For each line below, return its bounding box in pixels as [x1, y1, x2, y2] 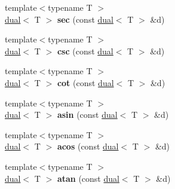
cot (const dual [57, 76, 114, 89]
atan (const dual [57, 172, 119, 184]
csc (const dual [57, 44, 113, 57]
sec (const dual [57, 13, 113, 25]
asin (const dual [57, 108, 118, 121]
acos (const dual [57, 140, 119, 153]
